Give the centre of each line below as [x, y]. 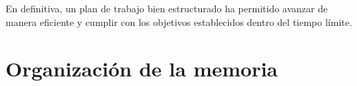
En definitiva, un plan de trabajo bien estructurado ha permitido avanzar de [167, 8]
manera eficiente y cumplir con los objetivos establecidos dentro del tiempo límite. [179, 21]
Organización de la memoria [142, 69]
